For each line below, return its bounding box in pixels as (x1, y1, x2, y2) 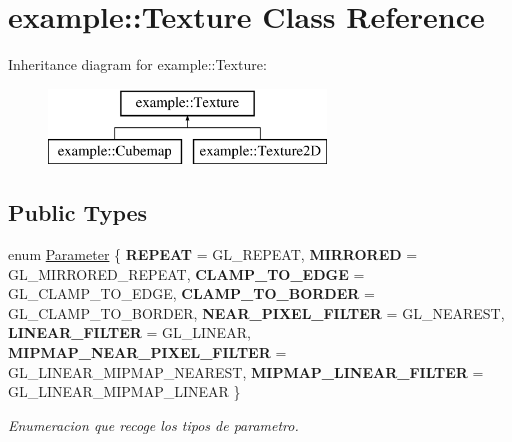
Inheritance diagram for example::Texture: (8, 54, 267, 75)
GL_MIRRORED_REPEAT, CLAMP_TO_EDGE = (8, 263, 365, 284)
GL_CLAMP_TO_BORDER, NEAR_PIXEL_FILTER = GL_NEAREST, (8, 302, 505, 323)
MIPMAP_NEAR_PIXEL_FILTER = (8, 342, 287, 363)
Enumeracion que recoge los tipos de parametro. (8, 414, 299, 435)
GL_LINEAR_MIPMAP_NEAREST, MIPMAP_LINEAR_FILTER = (8, 361, 484, 382)
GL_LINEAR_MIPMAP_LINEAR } (8, 381, 241, 402)
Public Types (8, 197, 148, 228)
